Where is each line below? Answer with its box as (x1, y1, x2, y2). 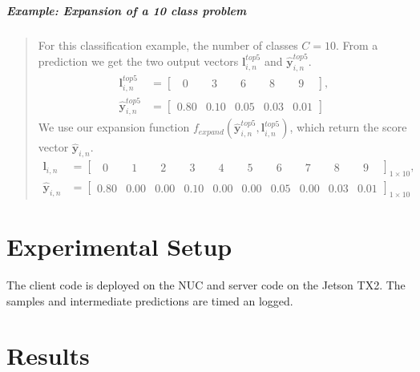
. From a (336, 36, 378, 53)
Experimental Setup (6, 230, 232, 263)
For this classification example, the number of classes (38, 36, 298, 53)
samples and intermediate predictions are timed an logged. (6, 292, 293, 309)
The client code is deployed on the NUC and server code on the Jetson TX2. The (6, 277, 406, 293)
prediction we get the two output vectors (38, 52, 239, 69)
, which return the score (289, 119, 407, 135)
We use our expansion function (38, 119, 190, 135)
